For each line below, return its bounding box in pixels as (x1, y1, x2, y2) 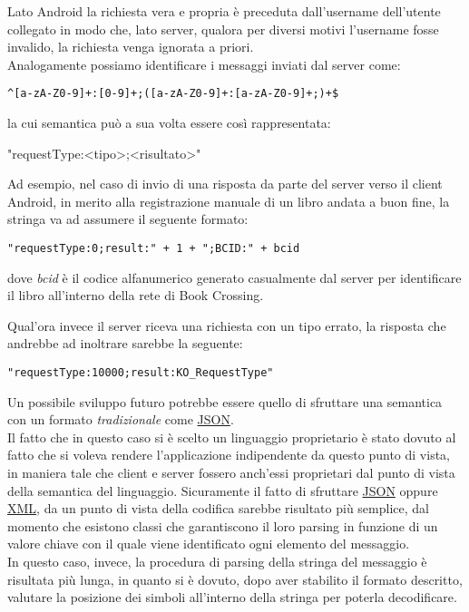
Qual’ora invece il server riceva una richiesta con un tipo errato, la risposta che (7, 316, 446, 335)
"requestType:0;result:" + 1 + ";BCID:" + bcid (7, 242, 300, 255)
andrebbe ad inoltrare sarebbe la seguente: (7, 334, 243, 353)
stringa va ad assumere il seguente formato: (7, 209, 249, 228)
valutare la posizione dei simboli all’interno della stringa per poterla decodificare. (7, 588, 457, 607)
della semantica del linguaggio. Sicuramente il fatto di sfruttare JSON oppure (7, 481, 438, 500)
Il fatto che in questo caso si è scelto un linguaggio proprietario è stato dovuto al (7, 427, 456, 446)
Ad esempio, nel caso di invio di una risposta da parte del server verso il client (7, 174, 443, 193)
